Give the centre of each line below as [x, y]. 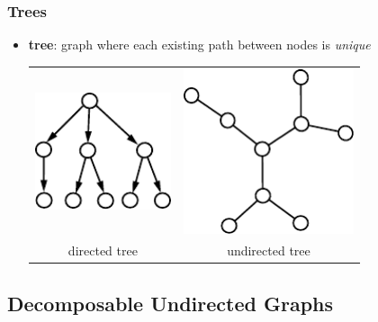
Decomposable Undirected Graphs [171, 303]
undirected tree [269, 250]
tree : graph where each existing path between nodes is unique [199, 45]
